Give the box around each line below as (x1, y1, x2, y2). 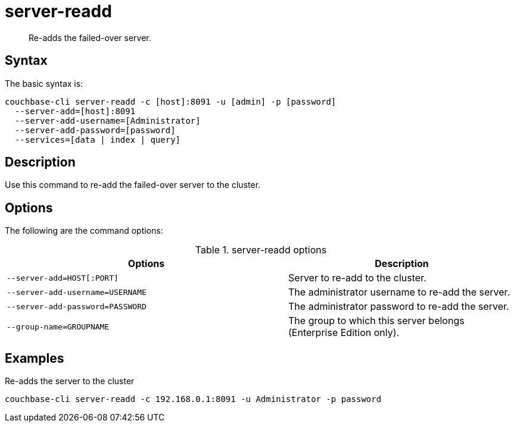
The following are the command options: (5, 225, 163, 236)
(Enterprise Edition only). (288, 326, 400, 339)
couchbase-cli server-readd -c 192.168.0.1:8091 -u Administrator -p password (5, 394, 382, 404)
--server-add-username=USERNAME (7, 287, 147, 297)
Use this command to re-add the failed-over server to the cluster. (5, 180, 261, 190)
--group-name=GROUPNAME (7, 322, 110, 331)
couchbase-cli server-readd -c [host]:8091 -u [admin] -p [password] (5, 96, 337, 106)
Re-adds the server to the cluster (5, 376, 135, 387)
